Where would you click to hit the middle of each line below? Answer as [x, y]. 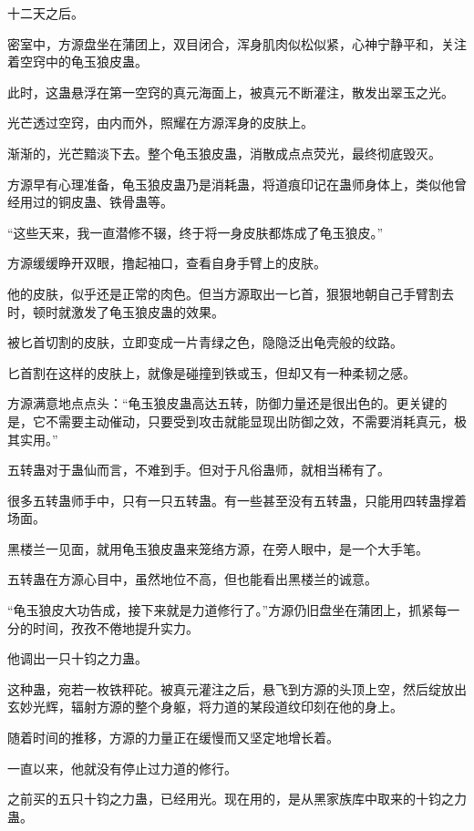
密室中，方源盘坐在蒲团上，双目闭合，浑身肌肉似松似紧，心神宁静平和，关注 [237, 43]
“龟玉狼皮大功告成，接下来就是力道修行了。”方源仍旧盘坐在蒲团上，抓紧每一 [234, 610]
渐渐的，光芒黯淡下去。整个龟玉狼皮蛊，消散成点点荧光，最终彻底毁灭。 [224, 153]
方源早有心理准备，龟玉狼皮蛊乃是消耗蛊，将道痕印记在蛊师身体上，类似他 [231, 184]
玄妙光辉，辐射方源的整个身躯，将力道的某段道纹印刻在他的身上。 [205, 707]
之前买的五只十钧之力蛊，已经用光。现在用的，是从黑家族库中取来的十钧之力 [237, 799]
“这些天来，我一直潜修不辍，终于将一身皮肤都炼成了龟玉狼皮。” [196, 232]
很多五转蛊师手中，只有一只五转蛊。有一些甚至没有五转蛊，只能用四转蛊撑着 [237, 500]
